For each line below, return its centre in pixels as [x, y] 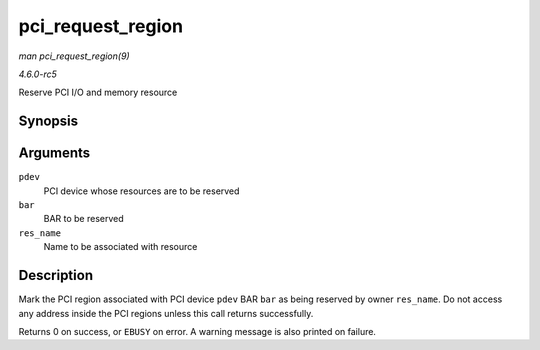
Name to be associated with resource [120, 247]
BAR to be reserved [83, 219]
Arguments [54, 153]
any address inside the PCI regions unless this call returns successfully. [166, 313]
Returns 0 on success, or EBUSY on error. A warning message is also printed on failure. [197, 331]
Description [56, 275]
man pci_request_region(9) [74, 56]
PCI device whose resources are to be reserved [141, 191]
